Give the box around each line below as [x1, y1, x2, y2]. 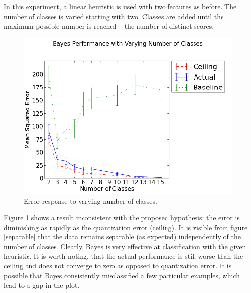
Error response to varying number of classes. [24, 196, 157, 206]
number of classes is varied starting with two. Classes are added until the [4, 11, 224, 21]
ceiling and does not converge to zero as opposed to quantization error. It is [4, 260, 232, 270]
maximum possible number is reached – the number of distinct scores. [4, 21, 214, 31]
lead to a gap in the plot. [4, 280, 80, 290]
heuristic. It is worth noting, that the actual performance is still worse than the [4, 251, 243, 261]
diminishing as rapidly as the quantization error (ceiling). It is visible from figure [4, 222, 248, 232]
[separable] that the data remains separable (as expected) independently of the [4, 232, 241, 242]
